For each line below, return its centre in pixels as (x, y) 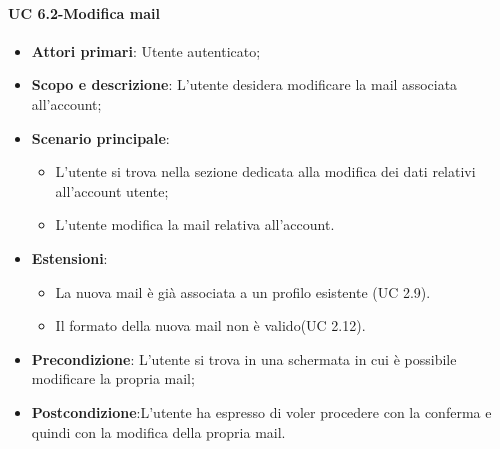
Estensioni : (69, 257)
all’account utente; (112, 190)
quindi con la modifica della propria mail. (158, 431)
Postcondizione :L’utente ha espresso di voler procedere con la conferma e (261, 411)
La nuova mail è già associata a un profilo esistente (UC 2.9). (243, 291)
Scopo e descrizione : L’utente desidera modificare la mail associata (244, 84)
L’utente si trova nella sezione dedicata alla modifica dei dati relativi (265, 171)
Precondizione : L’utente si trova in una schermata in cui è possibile (244, 358)
